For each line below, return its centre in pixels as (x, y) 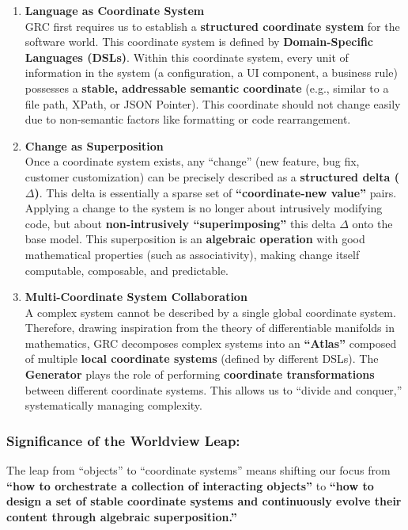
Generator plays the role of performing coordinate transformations (200, 374)
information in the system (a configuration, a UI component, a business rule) (211, 72)
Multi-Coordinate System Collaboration (136, 297)
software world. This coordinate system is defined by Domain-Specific (199, 42)
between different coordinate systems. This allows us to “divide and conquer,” (213, 389)
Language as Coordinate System (115, 10)
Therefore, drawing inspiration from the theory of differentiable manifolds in (210, 328)
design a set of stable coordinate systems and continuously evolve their (204, 501)
